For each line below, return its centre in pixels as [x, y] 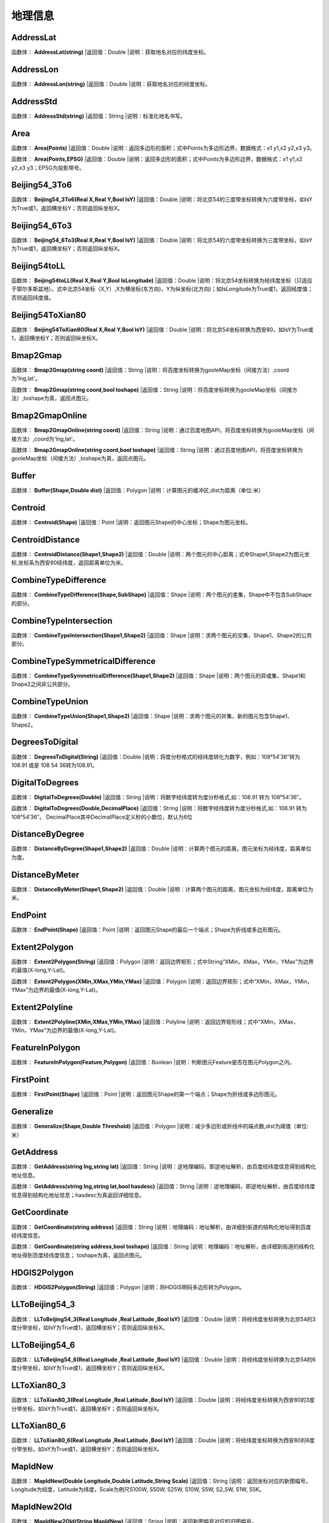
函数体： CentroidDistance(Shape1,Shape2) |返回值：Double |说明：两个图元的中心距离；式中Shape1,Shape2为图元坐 [161, 554]
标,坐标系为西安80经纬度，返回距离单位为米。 [69, 563]
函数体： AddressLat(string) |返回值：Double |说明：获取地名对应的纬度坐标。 [110, 52]
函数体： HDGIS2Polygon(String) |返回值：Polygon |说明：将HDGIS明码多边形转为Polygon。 [128, 1287]
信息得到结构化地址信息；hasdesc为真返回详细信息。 [78, 1195]
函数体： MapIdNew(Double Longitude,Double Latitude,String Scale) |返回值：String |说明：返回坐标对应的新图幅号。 [161, 1481]
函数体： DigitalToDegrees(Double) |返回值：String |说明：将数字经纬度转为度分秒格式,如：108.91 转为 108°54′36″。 [158, 797]
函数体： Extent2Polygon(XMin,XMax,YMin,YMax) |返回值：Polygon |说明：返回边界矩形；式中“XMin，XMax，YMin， [162, 981]
